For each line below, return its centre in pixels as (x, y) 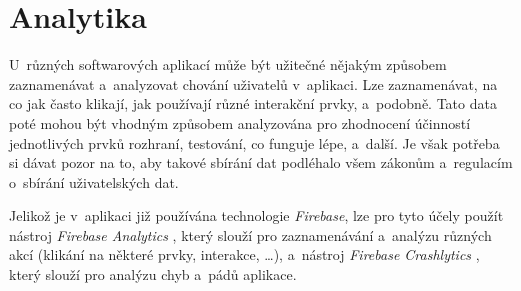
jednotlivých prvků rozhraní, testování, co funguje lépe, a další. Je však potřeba (254, 142)
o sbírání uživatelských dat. (94, 181)
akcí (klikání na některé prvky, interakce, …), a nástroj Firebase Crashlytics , (244, 254)
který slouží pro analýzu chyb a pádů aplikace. (153, 274)
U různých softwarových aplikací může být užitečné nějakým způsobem (228, 64)
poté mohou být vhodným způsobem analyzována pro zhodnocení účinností (240, 122)
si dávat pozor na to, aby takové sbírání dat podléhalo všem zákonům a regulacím (261, 162)
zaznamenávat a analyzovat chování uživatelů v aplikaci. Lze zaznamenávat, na (253, 83)
